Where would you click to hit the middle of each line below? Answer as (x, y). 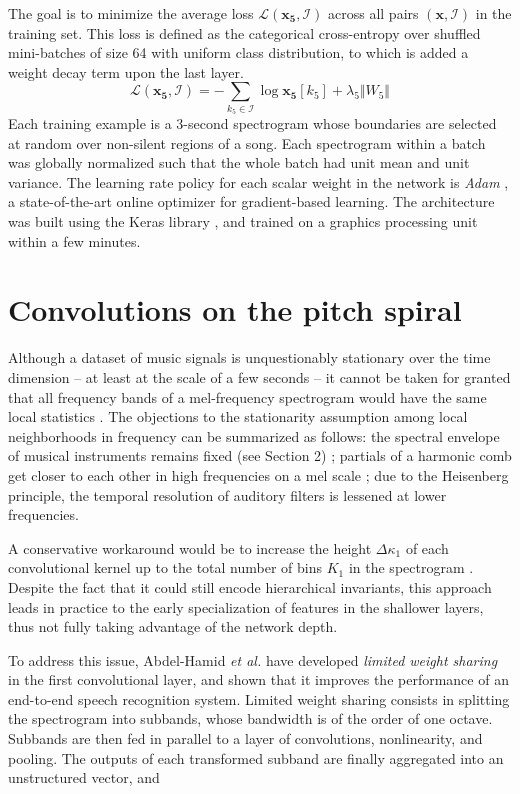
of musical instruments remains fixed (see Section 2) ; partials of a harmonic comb (260, 455)
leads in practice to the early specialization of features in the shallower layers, (246, 606)
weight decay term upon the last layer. (126, 71)
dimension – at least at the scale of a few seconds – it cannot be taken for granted (259, 376)
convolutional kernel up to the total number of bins (165, 567)
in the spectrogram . (411, 567)
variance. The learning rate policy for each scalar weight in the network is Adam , (258, 181)
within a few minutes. (74, 240)
